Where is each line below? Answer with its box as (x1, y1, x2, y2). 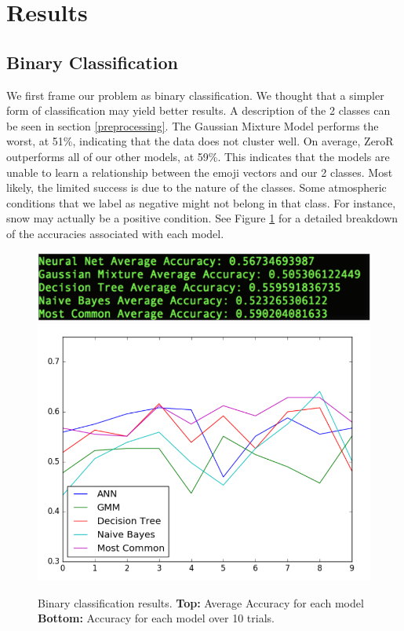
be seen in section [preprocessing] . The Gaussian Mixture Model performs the (6, 117, 379, 134)
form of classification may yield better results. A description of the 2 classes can (6, 102, 391, 119)
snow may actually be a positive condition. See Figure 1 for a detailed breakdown (6, 210, 399, 226)
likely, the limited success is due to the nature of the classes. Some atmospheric (6, 179, 387, 196)
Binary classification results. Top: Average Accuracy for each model (38, 594, 364, 611)
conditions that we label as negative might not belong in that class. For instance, (6, 194, 396, 211)
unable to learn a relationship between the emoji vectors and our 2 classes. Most (6, 163, 393, 180)
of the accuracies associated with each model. (6, 225, 224, 241)
